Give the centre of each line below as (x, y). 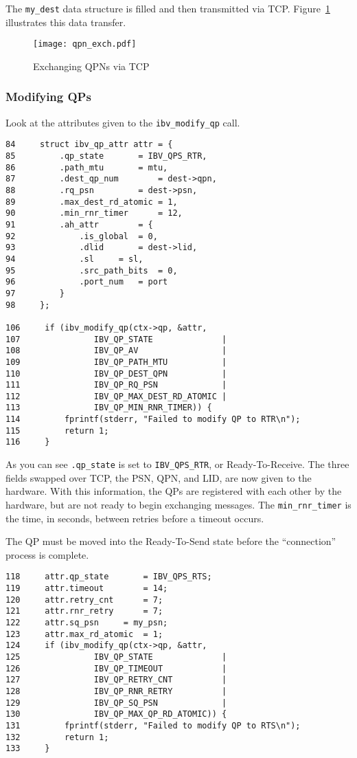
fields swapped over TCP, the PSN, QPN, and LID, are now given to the (159, 477)
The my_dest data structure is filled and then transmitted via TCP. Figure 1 (168, 8)
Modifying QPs (48, 97)
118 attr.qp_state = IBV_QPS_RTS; (109, 577)
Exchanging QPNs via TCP (91, 66)
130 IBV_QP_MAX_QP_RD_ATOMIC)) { (116, 714)
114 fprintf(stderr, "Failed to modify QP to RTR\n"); (153, 420)
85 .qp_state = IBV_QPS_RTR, (106, 156)
